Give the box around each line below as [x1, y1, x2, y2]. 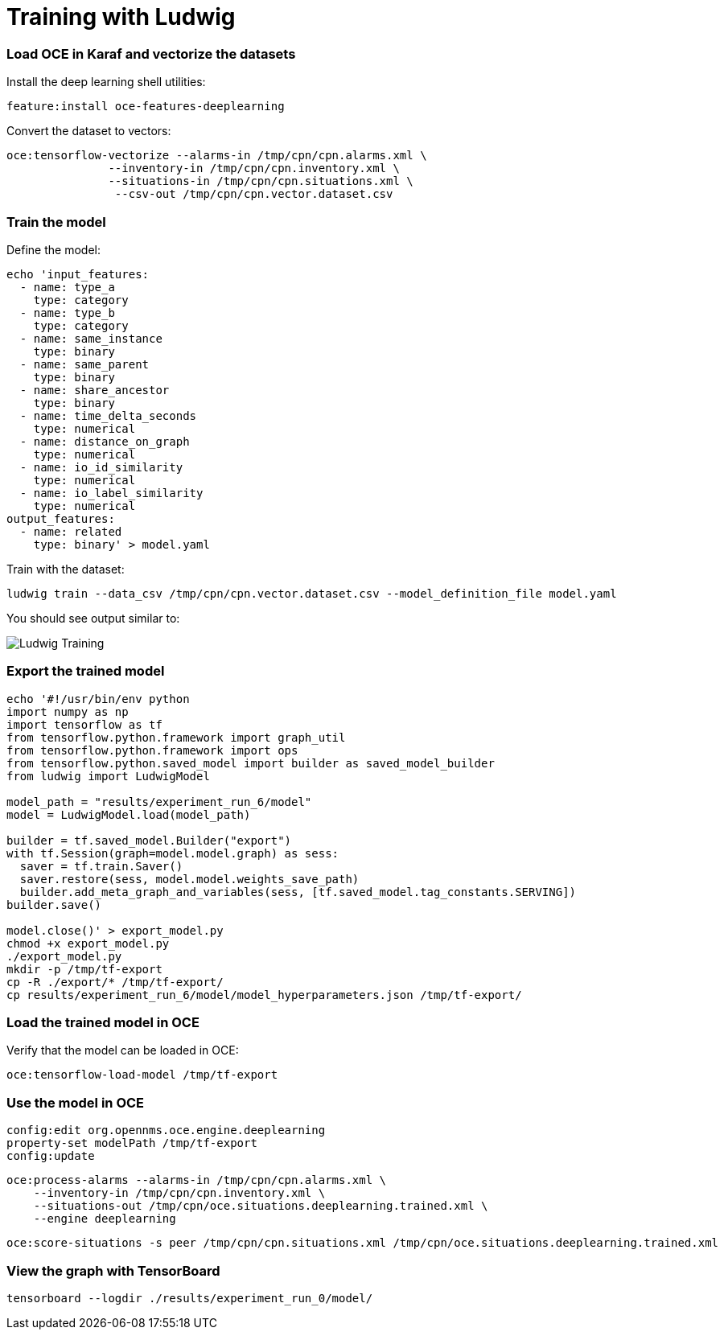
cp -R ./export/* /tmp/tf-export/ [6, 975, 224, 989]
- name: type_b [19, 306, 115, 319]
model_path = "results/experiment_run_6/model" [6, 795, 312, 808]
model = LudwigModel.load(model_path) [6, 808, 251, 821]
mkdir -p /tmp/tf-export [6, 962, 162, 976]
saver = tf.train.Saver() [19, 859, 183, 873]
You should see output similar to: [6, 610, 180, 625]
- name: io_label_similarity [19, 486, 204, 499]
